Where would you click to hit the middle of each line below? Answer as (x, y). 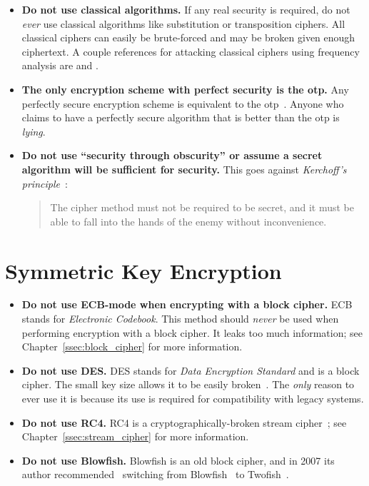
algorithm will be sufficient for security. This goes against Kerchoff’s (184, 169)
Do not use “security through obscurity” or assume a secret (172, 155)
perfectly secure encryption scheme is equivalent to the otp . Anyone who (183, 103)
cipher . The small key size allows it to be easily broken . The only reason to (188, 384)
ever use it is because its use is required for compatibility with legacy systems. (193, 398)
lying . (34, 131)
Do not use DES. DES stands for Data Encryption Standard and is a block (191, 370)
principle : (45, 183)
